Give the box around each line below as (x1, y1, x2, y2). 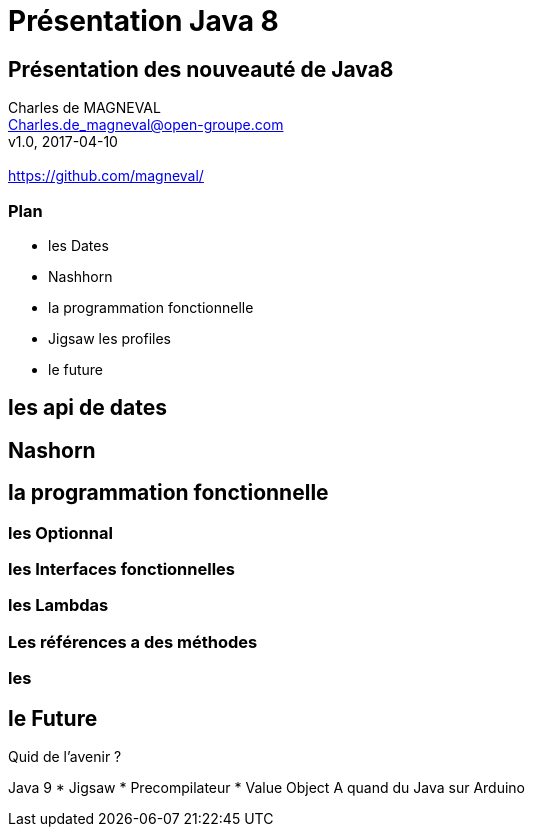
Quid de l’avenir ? (8, 747, 122, 765)
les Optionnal (8, 522, 113, 543)
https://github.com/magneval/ (8, 167, 204, 185)
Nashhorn (48, 267, 113, 285)
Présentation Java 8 (8, 4, 279, 38)
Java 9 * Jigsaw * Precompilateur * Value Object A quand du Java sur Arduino (8, 778, 525, 796)
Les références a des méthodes (8, 631, 258, 652)
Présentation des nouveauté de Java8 (8, 56, 394, 82)
